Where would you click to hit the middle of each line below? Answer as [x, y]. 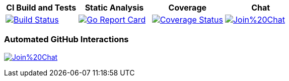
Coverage [188, 8]
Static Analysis [114, 8]
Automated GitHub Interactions [66, 39]
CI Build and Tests [41, 8]
